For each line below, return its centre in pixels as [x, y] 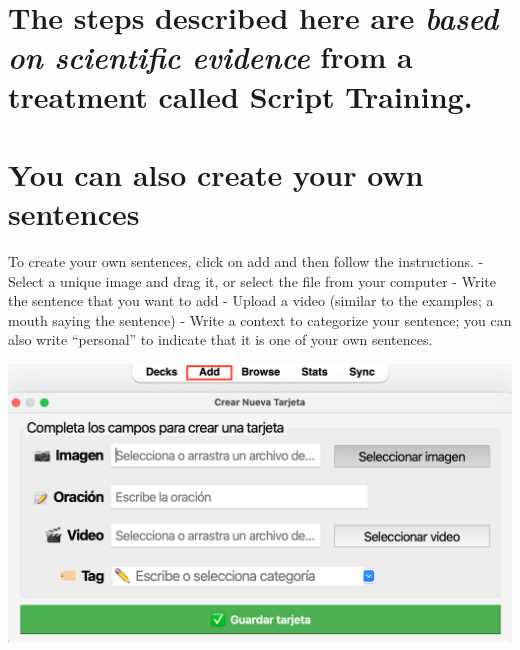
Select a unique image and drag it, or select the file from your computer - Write [252, 280]
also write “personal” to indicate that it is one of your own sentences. [220, 339]
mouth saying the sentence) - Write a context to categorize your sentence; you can [260, 319]
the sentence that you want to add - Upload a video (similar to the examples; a [251, 300]
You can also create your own [216, 173]
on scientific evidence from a [210, 57]
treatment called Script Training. [240, 95]
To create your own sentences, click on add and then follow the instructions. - [246, 261]
